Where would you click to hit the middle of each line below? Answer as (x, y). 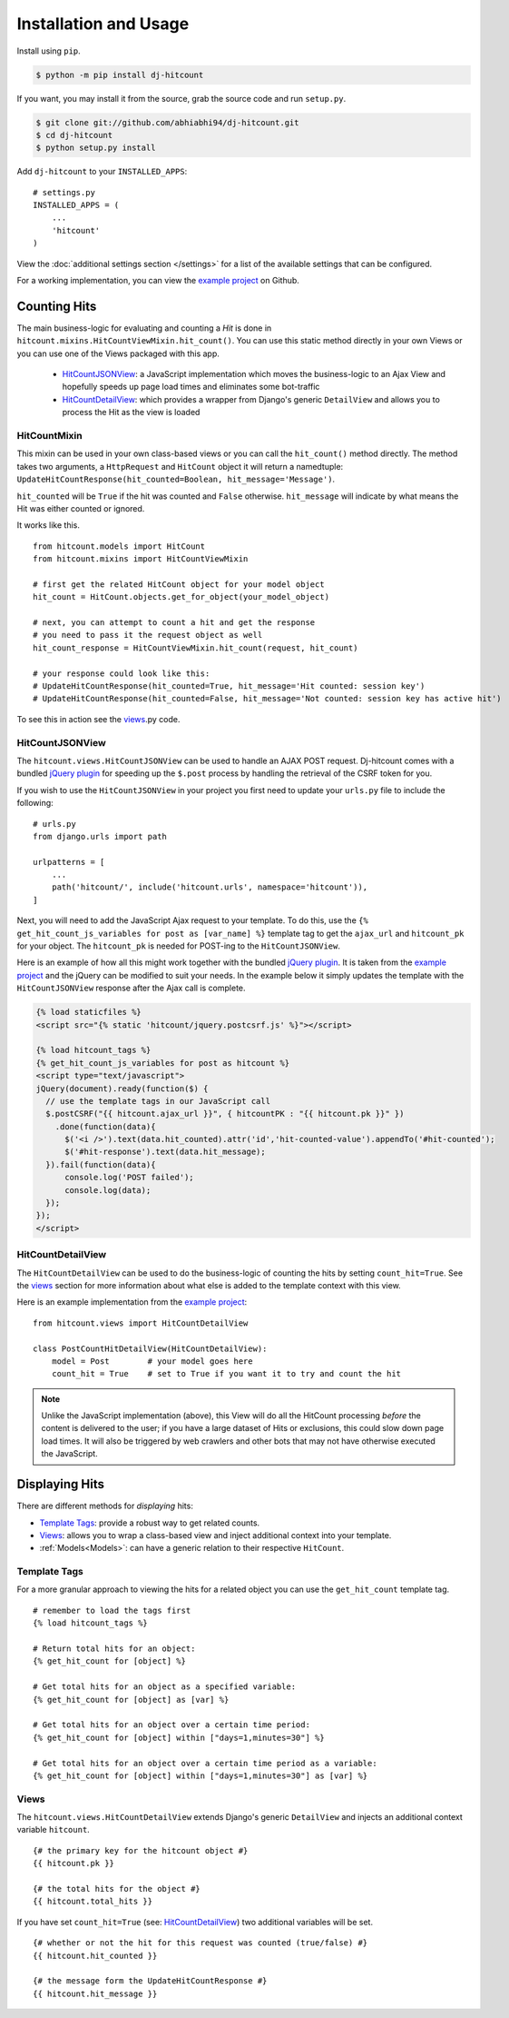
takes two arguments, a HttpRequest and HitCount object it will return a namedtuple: (180, 466)
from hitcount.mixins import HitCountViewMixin (141, 559)
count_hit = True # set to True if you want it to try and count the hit (226, 1374)
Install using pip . (49, 51)
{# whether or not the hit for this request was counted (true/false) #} (201, 1943)
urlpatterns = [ (69, 862)
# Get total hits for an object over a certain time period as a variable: (205, 1763)
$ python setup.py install (96, 148)
